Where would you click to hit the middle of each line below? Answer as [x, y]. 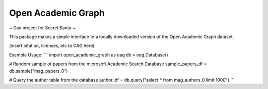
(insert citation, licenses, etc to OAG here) [52, 46]
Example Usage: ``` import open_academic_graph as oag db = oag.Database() [89, 55]
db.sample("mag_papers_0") [38, 71]
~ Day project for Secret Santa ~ [42, 28]
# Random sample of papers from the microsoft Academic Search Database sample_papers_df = [108, 64]
